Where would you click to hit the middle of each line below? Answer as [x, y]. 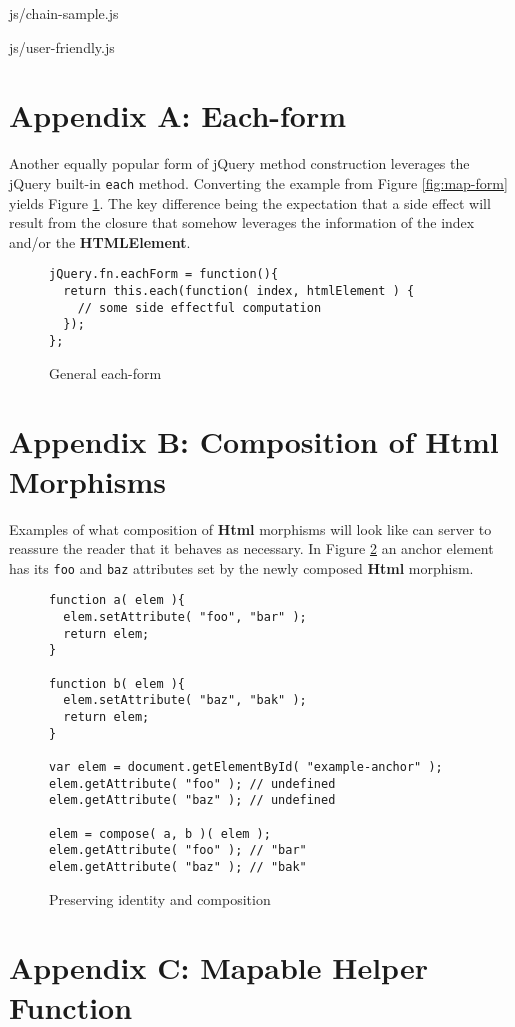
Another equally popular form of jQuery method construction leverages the [239, 163]
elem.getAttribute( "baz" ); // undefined [192, 800]
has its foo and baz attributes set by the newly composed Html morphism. [241, 567]
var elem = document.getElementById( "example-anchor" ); [246, 766]
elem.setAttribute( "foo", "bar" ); [185, 617]
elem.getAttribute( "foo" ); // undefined [192, 783]
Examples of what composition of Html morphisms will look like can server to [250, 528]
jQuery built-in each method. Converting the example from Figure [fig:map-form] [258, 182]
